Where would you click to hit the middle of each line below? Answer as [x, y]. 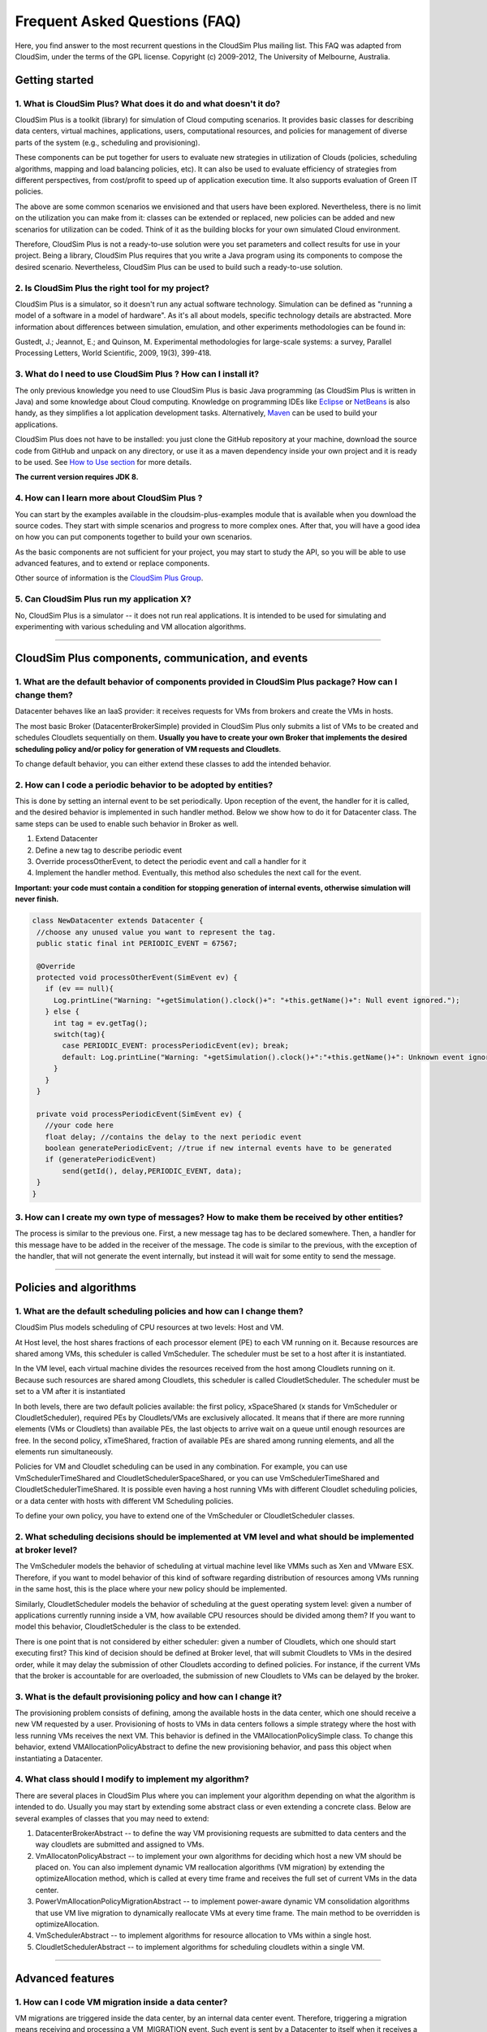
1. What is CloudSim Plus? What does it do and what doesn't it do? [148, 103]
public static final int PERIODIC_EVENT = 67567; [138, 943]
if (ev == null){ [79, 989]
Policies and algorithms [76, 1287]
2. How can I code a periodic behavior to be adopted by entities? [144, 784]
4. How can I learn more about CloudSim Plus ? [109, 498]
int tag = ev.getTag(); [101, 1023]
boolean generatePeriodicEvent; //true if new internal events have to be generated [218, 1148]
